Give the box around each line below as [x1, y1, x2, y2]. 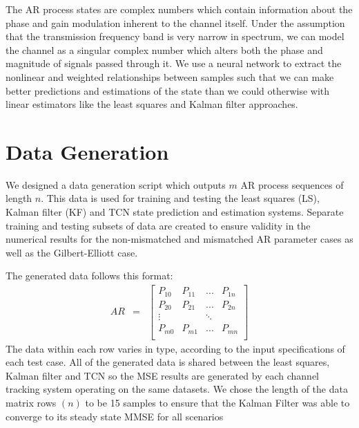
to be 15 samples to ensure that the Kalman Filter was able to [85, 395, 350, 409]
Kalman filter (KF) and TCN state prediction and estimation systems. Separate [6, 205, 344, 219]
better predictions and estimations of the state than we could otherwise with [6, 83, 330, 97]
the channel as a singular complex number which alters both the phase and [6, 42, 323, 57]
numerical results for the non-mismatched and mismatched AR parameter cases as [6, 232, 353, 246]
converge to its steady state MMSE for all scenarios [6, 409, 224, 423]
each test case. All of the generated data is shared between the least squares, [6, 355, 330, 369]
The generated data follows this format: [6, 268, 173, 283]
